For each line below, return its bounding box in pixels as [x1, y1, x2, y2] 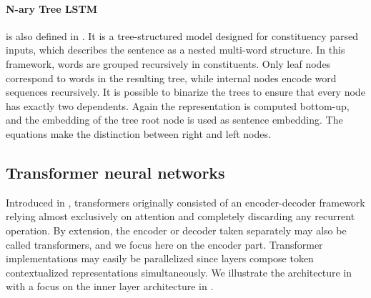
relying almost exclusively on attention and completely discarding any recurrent [6, 209, 355, 224]
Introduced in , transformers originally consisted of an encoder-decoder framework [6, 194, 365, 209]
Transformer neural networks [6, 161, 225, 183]
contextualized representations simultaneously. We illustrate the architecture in [6, 264, 352, 279]
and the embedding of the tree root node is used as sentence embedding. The [6, 112, 343, 127]
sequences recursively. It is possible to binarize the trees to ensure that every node [6, 84, 365, 99]
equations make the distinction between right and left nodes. [6, 126, 271, 141]
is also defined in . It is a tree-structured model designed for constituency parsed [6, 28, 359, 43]
